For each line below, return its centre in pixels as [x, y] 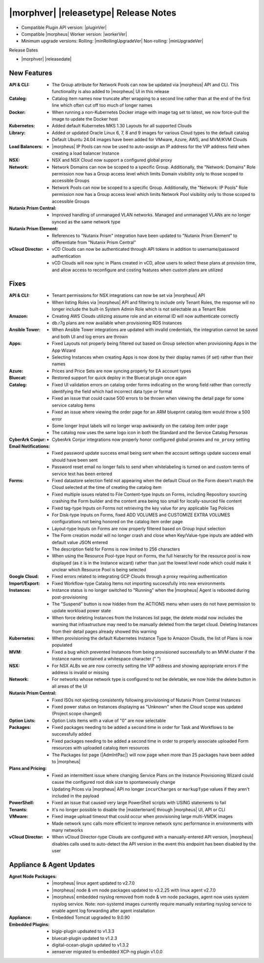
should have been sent [75, 460]
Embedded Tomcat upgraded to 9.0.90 [91, 917]
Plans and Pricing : [28, 769]
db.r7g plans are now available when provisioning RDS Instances [117, 323]
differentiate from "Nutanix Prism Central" [94, 242]
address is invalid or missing [81, 672]
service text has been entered [82, 474]
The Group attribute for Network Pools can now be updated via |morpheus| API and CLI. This [145, 85]
